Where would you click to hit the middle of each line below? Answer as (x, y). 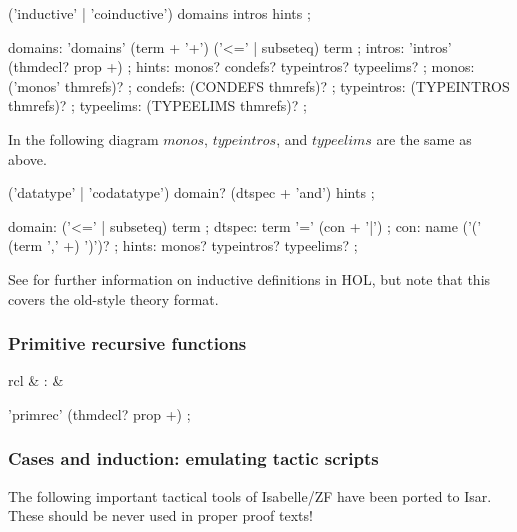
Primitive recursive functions (127, 343)
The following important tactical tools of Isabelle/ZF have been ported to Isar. (250, 495)
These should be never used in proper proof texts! (160, 515)
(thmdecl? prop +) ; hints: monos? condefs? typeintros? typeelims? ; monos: (241, 66)
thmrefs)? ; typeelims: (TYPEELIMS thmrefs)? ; (157, 105)
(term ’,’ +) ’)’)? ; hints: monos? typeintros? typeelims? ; (183, 245)
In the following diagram (83, 138)
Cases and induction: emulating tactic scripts (193, 458)
